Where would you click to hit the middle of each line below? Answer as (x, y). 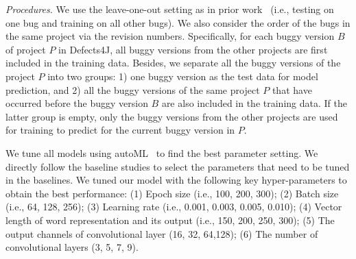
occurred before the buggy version (77, 103)
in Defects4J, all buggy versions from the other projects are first (193, 49)
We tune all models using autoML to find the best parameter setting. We (162, 152)
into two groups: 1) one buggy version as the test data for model (183, 76)
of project (26, 49)
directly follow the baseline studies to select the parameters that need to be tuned (178, 166)
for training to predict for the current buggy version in (120, 130)
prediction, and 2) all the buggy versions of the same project (133, 89)
